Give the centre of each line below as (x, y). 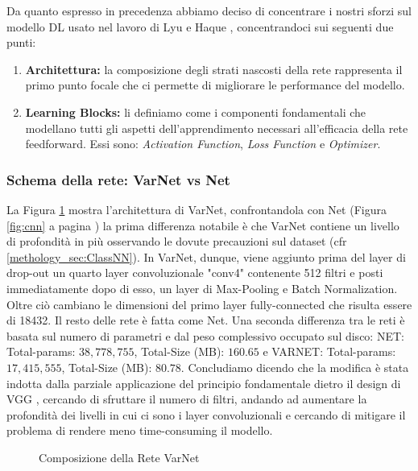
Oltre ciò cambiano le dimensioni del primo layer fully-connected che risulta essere (209, 304)
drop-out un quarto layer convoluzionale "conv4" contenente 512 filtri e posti (195, 273)
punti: (21, 42)
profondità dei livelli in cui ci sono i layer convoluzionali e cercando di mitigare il (206, 414)
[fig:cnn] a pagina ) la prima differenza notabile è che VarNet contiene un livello (203, 225)
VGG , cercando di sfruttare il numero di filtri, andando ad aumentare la (187, 399)
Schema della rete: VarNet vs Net (118, 179)
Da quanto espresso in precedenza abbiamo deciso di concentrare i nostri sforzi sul (209, 10)
